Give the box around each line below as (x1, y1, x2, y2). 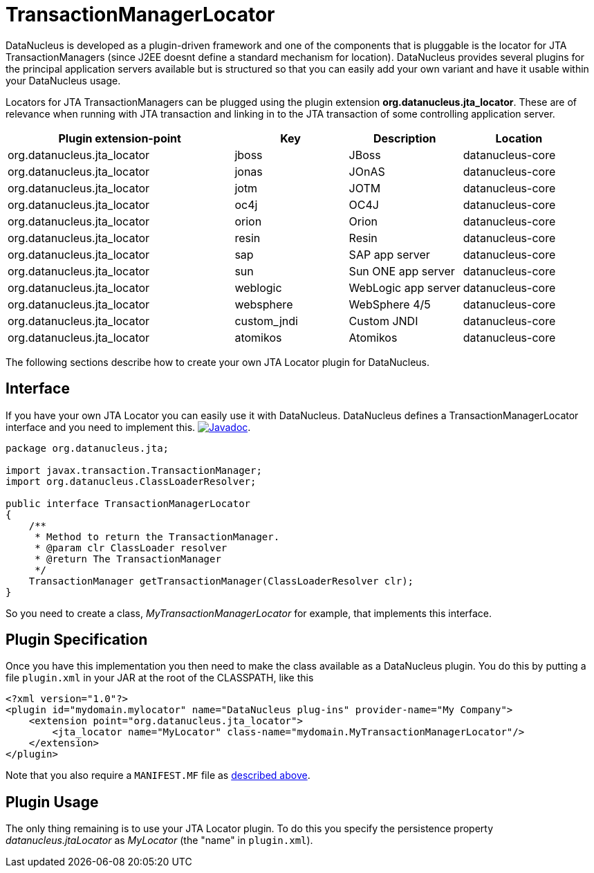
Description (373, 131, 436, 145)
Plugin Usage (6, 793, 99, 811)
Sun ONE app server (349, 264, 455, 278)
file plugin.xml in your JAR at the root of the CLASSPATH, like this (6, 672, 314, 684)
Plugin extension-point (58, 131, 181, 145)
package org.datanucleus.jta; (6, 442, 169, 454)
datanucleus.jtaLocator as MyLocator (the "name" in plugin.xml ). (6, 834, 313, 847)
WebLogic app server (349, 280, 461, 295)
